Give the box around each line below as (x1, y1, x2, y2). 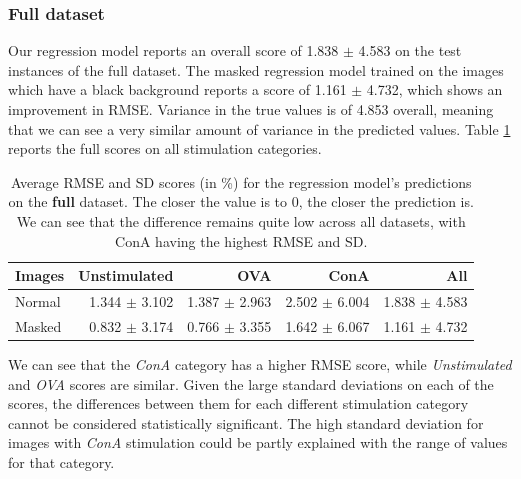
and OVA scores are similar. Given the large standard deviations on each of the (8, 373, 494, 394)
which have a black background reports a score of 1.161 (8, 79, 347, 100)
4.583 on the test (358, 40, 462, 61)
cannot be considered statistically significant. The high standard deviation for (8, 412, 484, 433)
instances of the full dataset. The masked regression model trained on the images (8, 59, 504, 80)
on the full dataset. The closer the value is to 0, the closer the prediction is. (8, 191, 474, 212)
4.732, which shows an (366, 79, 503, 100)
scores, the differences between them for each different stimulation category (8, 393, 469, 414)
